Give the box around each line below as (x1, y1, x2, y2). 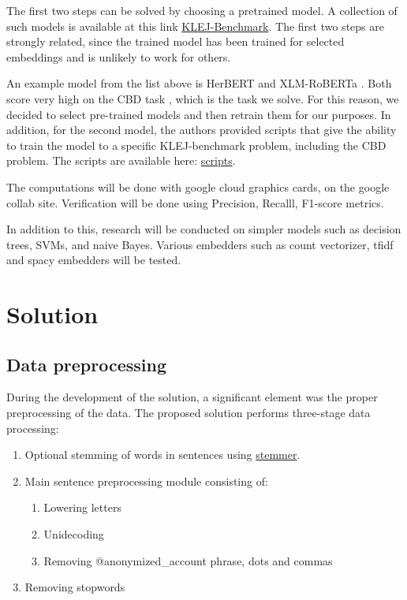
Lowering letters (43, 499, 121, 516)
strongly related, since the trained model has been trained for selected (6, 33, 345, 50)
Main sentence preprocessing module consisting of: (24, 472, 268, 489)
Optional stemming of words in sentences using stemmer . (24, 446, 301, 463)
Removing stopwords (24, 579, 125, 595)
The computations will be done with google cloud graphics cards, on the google (6, 178, 390, 195)
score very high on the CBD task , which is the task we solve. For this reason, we (6, 90, 399, 106)
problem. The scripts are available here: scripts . (6, 152, 236, 169)
